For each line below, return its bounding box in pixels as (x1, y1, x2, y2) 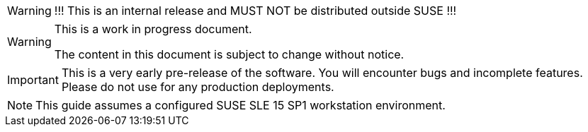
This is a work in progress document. (54, 22, 252, 36)
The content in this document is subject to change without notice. (54, 47, 405, 61)
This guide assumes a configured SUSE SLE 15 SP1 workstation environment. (35, 98, 446, 112)
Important (7, 73, 59, 87)
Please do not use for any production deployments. (61, 80, 334, 94)
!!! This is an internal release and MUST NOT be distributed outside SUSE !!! (54, 4, 457, 18)
